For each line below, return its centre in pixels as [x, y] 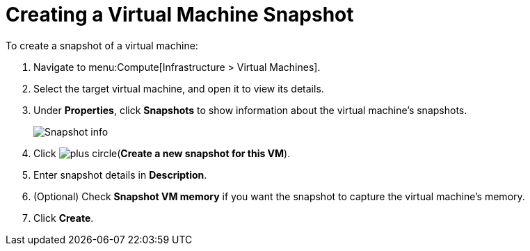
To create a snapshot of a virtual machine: [102, 45]
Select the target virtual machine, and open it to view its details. [179, 88]
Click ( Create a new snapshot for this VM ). [162, 153]
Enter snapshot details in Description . [120, 175]
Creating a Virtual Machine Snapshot [180, 15]
